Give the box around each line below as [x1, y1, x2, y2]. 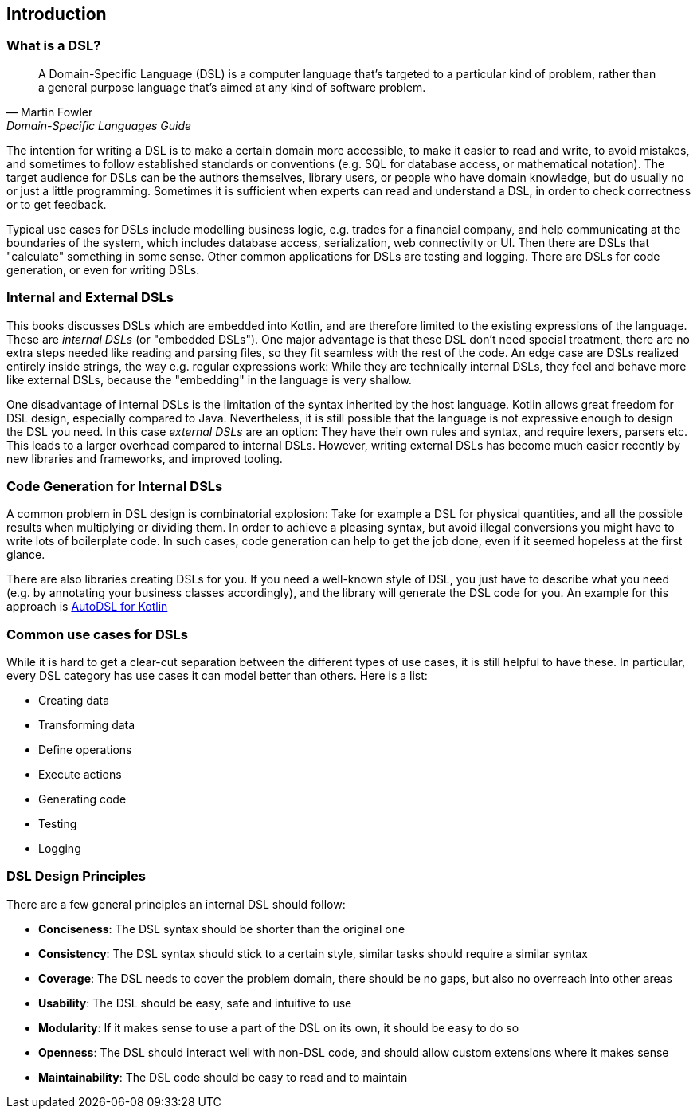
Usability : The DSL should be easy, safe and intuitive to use [38, 995, 352, 1010]
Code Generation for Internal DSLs [6, 477, 223, 494]
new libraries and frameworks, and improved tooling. [6, 451, 283, 465]
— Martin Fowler [6, 104, 93, 119]
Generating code [38, 792, 127, 807]
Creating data [38, 693, 110, 708]
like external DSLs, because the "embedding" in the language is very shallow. [6, 372, 412, 387]
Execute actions [38, 768, 122, 782]
